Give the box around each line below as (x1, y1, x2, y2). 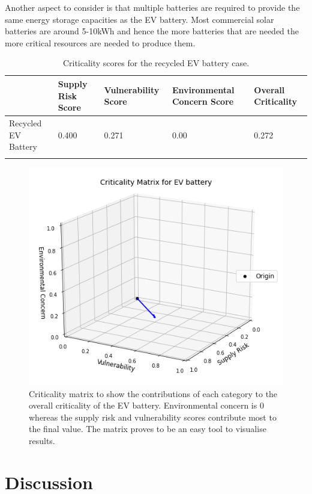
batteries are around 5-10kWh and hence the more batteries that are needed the (5, 25, 299, 37)
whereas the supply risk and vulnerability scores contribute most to (29, 410, 277, 423)
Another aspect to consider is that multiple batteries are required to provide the (5, 1, 300, 13)
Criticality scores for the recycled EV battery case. (62, 57, 250, 69)
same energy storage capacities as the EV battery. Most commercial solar (5, 13, 274, 25)
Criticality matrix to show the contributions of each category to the (29, 387, 278, 400)
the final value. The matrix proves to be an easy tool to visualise (29, 422, 266, 435)
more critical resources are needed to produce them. (5, 36, 196, 49)
